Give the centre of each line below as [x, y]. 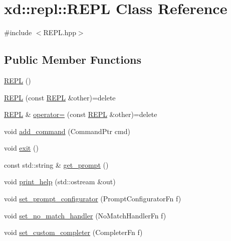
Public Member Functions [73, 59]
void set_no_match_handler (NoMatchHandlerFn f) [85, 215]
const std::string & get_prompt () [56, 164]
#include [18, 32]
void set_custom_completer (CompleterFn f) [73, 232]
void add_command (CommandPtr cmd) [67, 131]
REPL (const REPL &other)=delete [60, 97]
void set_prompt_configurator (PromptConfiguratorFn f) [93, 199]
